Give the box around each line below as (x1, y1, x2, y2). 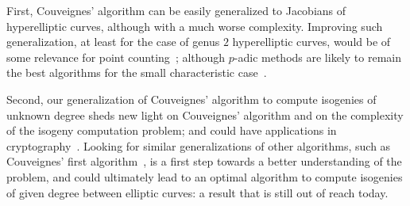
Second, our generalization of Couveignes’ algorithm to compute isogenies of (6, 90, 377, 107)
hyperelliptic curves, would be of (232, 33, 391, 50)
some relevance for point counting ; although (6, 48, 226, 65)
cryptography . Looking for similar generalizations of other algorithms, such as (6, 137, 391, 154)
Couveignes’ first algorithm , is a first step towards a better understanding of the (6, 153, 402, 170)
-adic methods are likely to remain (234, 48, 401, 65)
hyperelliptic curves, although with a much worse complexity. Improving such (6, 17, 383, 34)
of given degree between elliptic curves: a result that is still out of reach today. (6, 184, 389, 200)
